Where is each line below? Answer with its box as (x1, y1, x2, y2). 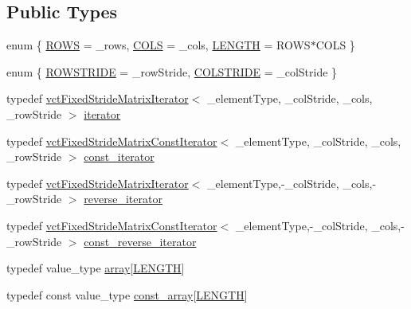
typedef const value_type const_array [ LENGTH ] (6, 286, 248, 303)
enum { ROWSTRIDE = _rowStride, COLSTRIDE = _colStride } (6, 63, 338, 80)
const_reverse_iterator (84, 233, 197, 249)
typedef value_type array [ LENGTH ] (6, 260, 185, 276)
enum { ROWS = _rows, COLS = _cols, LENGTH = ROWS (6, 37, 311, 53)
